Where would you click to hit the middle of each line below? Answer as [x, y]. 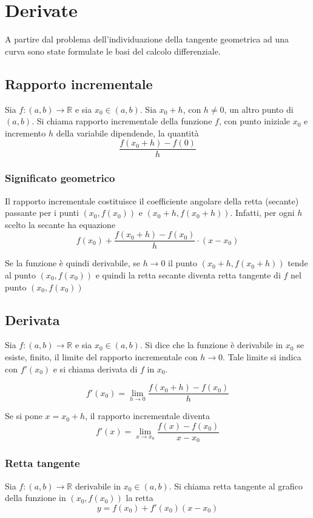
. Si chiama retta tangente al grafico [236, 486]
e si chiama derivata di [95, 368]
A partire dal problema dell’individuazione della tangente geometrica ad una [147, 39]
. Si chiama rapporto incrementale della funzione [122, 121]
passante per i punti [42, 213]
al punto [20, 275]
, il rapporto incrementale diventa [148, 416]
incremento [25, 133]
